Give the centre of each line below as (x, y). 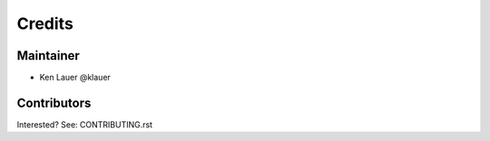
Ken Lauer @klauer (75, 78)
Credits (45, 23)
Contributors (54, 103)
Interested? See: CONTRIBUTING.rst (85, 124)
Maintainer (49, 56)
